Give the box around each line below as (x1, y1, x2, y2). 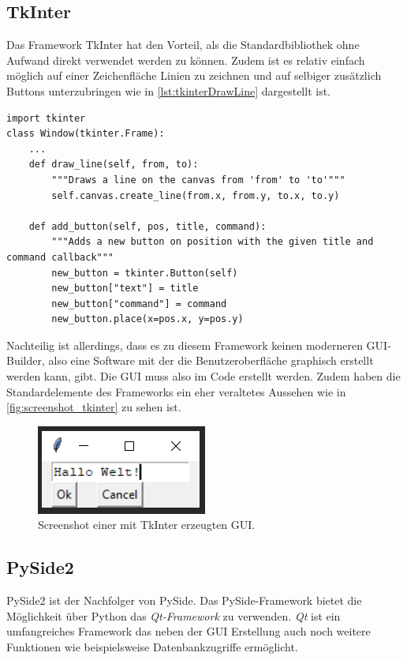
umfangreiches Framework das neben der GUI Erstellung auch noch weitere (6, 623, 371, 639)
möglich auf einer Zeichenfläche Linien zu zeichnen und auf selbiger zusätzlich (6, 67, 382, 84)
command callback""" (6, 251, 114, 263)
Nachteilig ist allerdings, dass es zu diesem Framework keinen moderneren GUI (6, 336, 388, 353)
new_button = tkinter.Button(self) (51, 267, 238, 279)
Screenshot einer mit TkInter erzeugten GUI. (38, 516, 256, 533)
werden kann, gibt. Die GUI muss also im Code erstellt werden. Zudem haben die (6, 368, 401, 384)
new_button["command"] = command (51, 298, 227, 309)
